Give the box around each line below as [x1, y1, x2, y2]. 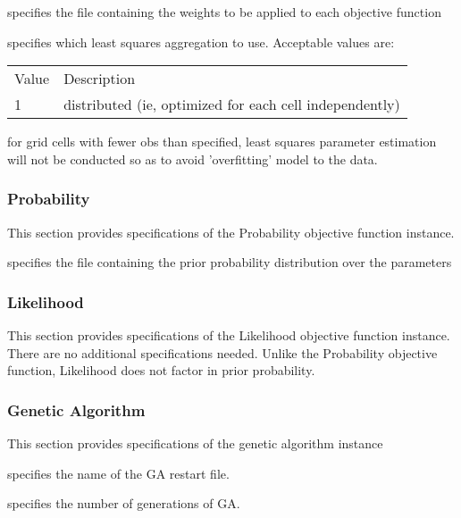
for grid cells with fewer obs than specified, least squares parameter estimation [7, 132, 437, 151]
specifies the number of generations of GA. [7, 494, 240, 513]
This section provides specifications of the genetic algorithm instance [7, 434, 383, 452]
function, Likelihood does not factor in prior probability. [7, 361, 315, 380]
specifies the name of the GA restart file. [7, 464, 230, 482]
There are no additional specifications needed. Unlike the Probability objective [7, 343, 438, 362]
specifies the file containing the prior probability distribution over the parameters [7, 253, 452, 272]
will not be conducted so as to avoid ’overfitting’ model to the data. [7, 149, 378, 168]
